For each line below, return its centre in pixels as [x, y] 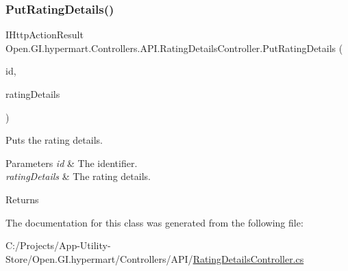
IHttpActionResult [45, 35]
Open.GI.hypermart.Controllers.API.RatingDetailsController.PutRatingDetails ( [174, 48]
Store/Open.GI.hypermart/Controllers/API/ [99, 258]
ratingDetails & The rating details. [78, 176]
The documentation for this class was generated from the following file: [154, 222]
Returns [22, 199]
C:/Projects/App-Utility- [58, 245]
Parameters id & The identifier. [72, 163]
